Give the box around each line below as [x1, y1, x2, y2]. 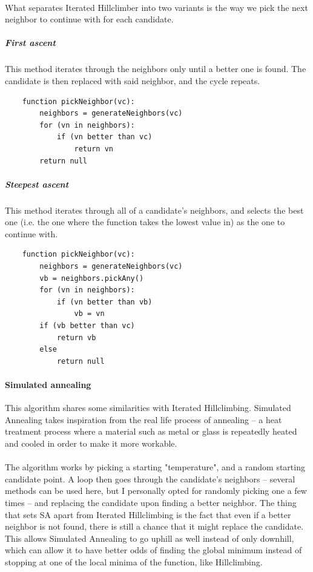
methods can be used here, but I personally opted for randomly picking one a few [5, 484, 307, 497]
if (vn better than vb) [56, 297, 153, 306]
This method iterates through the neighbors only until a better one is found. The [5, 62, 306, 75]
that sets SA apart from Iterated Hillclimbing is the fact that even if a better [5, 508, 291, 521]
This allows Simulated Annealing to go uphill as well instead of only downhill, [5, 531, 294, 544]
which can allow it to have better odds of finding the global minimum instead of [5, 544, 302, 556]
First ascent [5, 36, 56, 49]
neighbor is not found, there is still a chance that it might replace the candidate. [5, 520, 304, 533]
